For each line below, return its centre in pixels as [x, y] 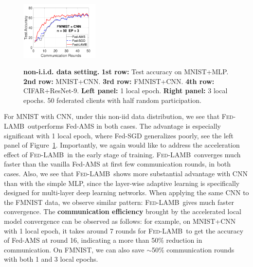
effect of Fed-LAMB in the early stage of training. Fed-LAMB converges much [122, 154]
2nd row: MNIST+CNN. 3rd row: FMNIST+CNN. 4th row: [119, 81]
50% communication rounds [193, 249]
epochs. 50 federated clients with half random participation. [112, 100]
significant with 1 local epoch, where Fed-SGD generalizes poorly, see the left [119, 135]
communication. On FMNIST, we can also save [74, 249]
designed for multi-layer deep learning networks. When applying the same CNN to [126, 192]
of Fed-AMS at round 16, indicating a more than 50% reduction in [103, 240]
